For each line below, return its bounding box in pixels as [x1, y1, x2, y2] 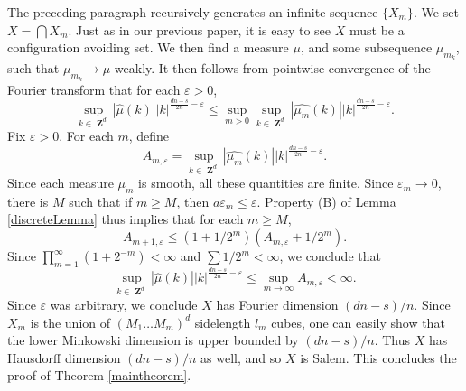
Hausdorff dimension [7, 348, 121, 367]
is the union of [30, 312, 111, 331]
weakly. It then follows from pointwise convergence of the [114, 59, 431, 78]
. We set [414, 3, 459, 21]
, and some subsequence [300, 38, 433, 57]
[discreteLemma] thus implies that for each [7, 209, 244, 228]
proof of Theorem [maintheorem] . [7, 366, 191, 385]
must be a [349, 20, 405, 39]
